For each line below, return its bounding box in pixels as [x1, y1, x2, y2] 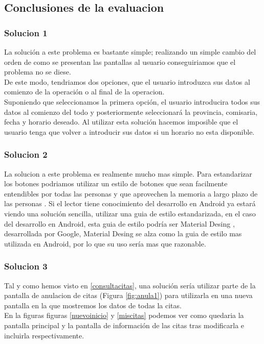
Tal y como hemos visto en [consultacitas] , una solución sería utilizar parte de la [4, 280, 256, 290]
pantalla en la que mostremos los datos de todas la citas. [4, 300, 182, 310]
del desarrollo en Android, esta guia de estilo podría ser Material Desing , [4, 218, 235, 229]
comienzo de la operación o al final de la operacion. [4, 86, 165, 97]
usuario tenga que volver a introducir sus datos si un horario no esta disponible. [4, 126, 255, 137]
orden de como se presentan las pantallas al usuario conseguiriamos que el [4, 56, 236, 67]
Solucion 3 [4, 260, 48, 273]
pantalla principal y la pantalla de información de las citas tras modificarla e [4, 320, 245, 330]
